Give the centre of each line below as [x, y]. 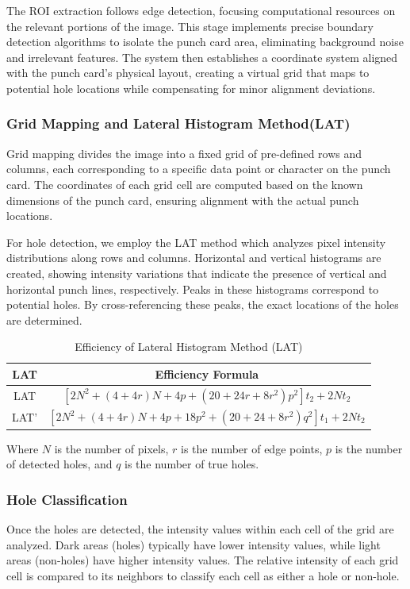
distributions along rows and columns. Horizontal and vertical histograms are [194, 258]
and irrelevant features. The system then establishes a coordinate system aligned [202, 57]
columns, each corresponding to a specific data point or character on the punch [199, 169]
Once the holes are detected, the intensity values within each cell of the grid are [200, 528]
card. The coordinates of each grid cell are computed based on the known [185, 184]
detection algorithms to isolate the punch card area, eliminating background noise [205, 42]
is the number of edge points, [252, 448]
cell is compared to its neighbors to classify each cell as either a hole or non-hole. [203, 575]
